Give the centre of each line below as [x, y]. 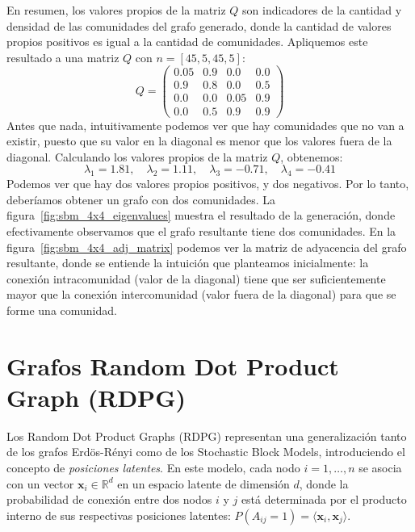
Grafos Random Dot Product [173, 365]
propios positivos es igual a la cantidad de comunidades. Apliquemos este [187, 42]
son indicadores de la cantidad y [322, 10]
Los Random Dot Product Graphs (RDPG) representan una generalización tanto [207, 436]
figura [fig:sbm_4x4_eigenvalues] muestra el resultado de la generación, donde [201, 215]
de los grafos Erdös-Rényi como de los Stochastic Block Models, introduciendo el [206, 452]
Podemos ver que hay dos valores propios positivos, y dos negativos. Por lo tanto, [208, 184]
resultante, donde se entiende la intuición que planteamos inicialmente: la [188, 263]
